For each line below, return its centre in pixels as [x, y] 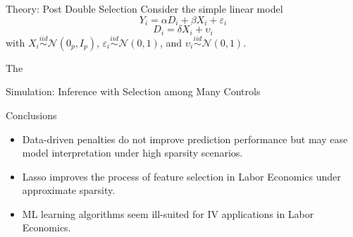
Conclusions [31, 115]
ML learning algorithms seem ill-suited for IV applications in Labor [168, 213]
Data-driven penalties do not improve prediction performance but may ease [185, 139]
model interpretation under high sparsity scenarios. [132, 153]
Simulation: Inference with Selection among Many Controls [133, 91]
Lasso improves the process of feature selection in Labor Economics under [181, 176]
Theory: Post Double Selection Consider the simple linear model [144, 8]
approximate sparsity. [69, 190]
